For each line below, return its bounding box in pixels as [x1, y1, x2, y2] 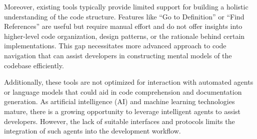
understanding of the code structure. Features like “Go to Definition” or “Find [4, 11, 244, 21]
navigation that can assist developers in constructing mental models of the [4, 50, 232, 60]
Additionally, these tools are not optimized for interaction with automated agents [4, 77, 253, 87]
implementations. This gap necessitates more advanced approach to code [4, 40, 226, 51]
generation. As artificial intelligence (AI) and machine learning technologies [4, 96, 235, 107]
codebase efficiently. [4, 60, 64, 70]
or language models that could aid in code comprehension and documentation [4, 86, 242, 97]
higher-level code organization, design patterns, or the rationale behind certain [4, 30, 245, 41]
